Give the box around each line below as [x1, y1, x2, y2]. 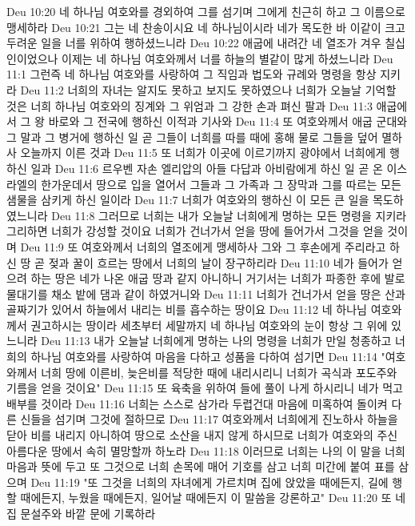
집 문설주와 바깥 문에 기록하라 [6, 505, 156, 521]
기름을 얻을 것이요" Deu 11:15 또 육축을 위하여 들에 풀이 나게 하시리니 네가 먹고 [6, 379, 403, 396]
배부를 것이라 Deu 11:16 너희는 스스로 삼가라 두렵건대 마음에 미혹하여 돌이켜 [6, 395, 388, 412]
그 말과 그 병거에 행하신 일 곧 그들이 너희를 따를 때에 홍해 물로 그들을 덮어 [6, 128, 378, 145]
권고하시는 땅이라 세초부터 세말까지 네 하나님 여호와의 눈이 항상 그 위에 [30, 316, 388, 333]
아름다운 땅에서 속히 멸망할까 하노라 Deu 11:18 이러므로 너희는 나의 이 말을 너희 [6, 442, 405, 459]
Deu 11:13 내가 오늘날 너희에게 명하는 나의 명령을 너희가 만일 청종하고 [41, 332, 392, 349]
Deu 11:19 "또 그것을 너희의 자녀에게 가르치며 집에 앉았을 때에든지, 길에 [30, 473, 389, 490]
